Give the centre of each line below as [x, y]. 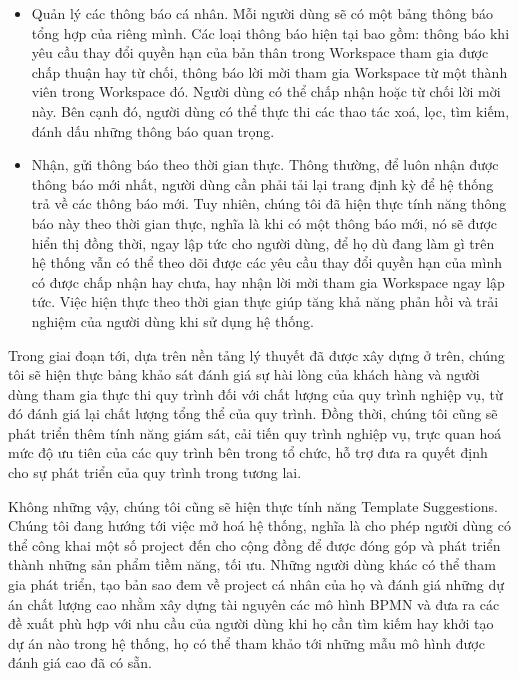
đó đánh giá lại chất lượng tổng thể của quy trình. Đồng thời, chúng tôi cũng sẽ [253, 413]
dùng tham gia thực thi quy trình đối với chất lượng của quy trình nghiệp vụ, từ [255, 393]
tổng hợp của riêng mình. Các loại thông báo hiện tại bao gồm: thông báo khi [270, 32]
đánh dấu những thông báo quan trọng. [153, 130]
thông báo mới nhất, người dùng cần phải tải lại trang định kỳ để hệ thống [262, 183]
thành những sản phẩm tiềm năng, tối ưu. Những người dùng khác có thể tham [252, 564]
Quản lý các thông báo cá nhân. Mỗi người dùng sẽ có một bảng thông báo [262, 13]
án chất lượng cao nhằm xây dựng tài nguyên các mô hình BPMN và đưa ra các [254, 603]
